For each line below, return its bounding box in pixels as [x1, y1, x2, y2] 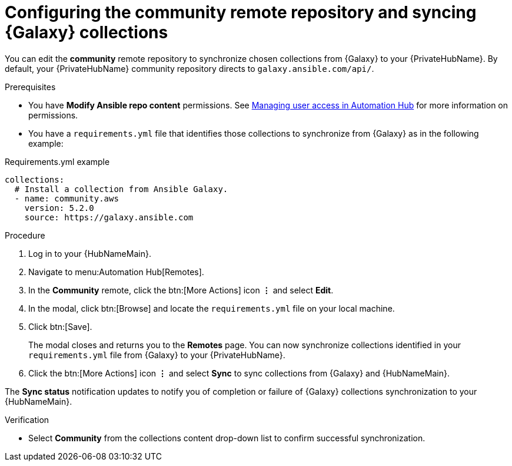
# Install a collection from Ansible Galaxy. [14, 184, 228, 194]
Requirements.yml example [5, 156, 110, 167]
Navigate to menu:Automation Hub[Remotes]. [28, 266, 204, 277]
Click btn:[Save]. [28, 321, 92, 332]
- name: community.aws [14, 193, 119, 203]
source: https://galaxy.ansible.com [24, 212, 194, 222]
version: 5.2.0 [24, 203, 94, 213]
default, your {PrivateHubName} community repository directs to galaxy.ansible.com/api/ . [5, 63, 374, 74]
